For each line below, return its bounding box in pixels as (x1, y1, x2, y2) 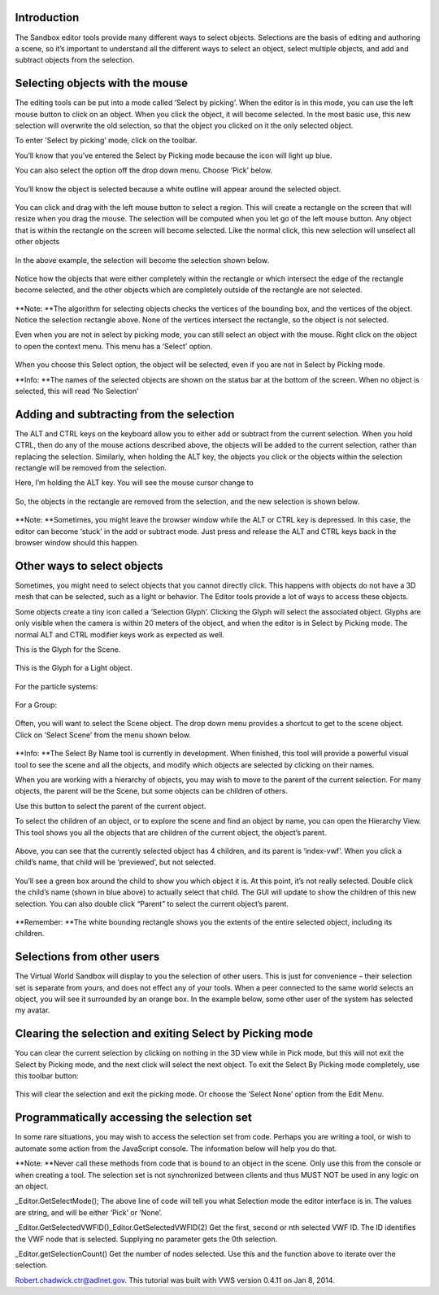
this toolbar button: (15, 1071, 79, 1081)
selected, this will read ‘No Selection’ (15, 387, 139, 396)
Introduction (15, 11, 80, 24)
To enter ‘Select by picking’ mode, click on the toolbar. (15, 135, 198, 146)
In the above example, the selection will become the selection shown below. (15, 255, 270, 265)
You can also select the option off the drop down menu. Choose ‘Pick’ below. (15, 165, 273, 175)
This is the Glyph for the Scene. (15, 644, 121, 654)
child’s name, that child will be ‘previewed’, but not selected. (15, 857, 216, 867)
